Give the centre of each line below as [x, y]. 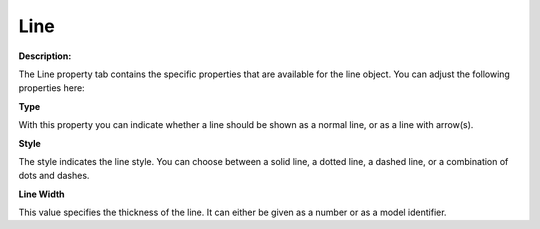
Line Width [41, 194]
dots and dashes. [54, 176]
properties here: [51, 88]
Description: [45, 56]
